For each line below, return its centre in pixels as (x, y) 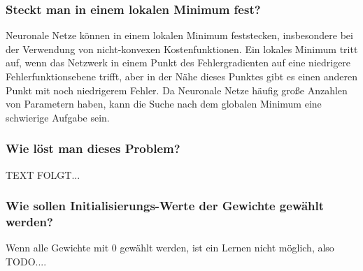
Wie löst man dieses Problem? (93, 148)
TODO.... (26, 261)
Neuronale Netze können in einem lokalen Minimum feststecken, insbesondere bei (179, 35)
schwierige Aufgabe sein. (58, 117)
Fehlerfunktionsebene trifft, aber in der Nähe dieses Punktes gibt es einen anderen (182, 76)
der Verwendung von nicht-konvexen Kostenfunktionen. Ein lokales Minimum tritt (182, 49)
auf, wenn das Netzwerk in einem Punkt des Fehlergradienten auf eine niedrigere (178, 63)
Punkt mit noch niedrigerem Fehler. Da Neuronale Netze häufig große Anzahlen (177, 90)
